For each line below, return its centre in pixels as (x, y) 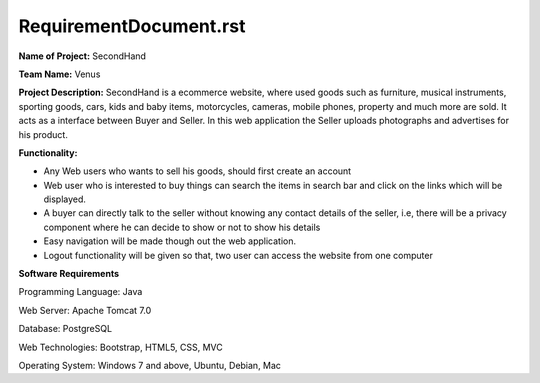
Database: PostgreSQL (65, 329)
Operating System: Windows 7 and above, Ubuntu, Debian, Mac (150, 365)
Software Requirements (69, 274)
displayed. (65, 199)
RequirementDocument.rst (132, 26)
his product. (43, 134)
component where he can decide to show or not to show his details (182, 227)
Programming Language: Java (80, 292)
